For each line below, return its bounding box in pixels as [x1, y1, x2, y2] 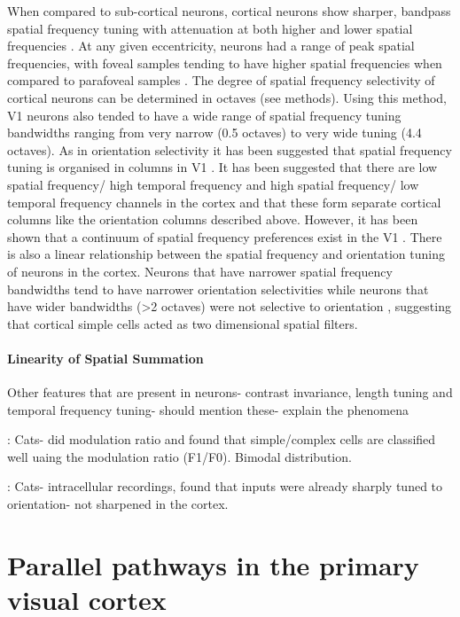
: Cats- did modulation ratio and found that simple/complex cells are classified [7, 430, 436, 449]
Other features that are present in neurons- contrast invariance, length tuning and [7, 383, 453, 402]
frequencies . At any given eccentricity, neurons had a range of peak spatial [7, 36, 415, 55]
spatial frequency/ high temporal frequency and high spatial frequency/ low [7, 175, 419, 193]
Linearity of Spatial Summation [7, 348, 204, 367]
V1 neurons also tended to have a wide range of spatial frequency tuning [7, 105, 402, 124]
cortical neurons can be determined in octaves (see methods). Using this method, [7, 88, 447, 106]
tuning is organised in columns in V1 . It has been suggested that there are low [7, 158, 438, 176]
